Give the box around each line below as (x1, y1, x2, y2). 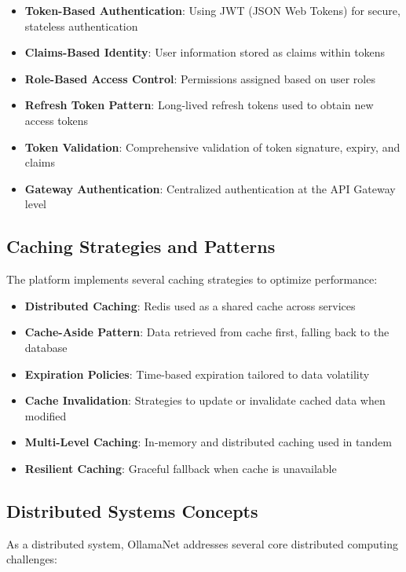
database (24, 339, 68, 355)
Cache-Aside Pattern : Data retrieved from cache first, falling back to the (24, 324, 390, 340)
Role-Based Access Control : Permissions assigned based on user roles (24, 70, 375, 86)
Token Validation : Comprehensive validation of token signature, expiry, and (24, 138, 401, 155)
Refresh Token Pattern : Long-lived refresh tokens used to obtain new (24, 97, 374, 113)
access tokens (24, 112, 89, 128)
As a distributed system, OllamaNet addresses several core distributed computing (6, 535, 399, 552)
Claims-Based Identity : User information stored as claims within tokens (24, 44, 386, 60)
